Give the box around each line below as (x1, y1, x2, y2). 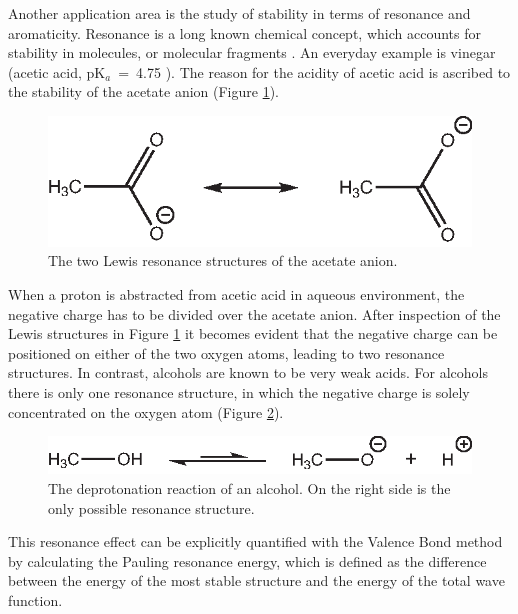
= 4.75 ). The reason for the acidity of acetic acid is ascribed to (118, 61, 511, 82)
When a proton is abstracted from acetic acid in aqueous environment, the (8, 284, 465, 305)
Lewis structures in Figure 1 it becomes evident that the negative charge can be (8, 323, 498, 344)
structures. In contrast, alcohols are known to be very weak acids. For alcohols (8, 362, 488, 383)
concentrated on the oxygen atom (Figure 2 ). (8, 401, 284, 422)
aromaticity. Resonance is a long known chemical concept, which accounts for (8, 22, 481, 43)
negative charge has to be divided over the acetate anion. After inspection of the (8, 303, 501, 324)
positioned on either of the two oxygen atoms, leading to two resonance (8, 342, 445, 363)
